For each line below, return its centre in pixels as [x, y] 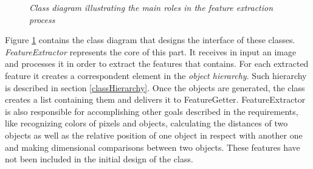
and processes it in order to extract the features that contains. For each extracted [157, 64]
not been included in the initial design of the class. [99, 159]
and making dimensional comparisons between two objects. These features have [153, 147]
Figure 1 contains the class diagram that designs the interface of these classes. [150, 40]
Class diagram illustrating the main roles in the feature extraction [151, 7]
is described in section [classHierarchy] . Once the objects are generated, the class [155, 87]
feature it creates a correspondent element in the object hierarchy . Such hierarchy [156, 75]
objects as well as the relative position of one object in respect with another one [154, 135]
